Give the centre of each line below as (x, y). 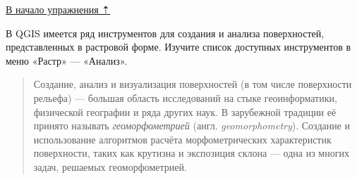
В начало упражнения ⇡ (58, 9)
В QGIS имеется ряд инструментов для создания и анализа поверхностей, (165, 33)
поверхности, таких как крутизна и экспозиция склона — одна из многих (191, 153)
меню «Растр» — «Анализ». (67, 60)
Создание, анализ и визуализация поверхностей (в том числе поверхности (193, 84)
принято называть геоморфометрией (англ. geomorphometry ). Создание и (192, 126)
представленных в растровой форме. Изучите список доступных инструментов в (178, 47)
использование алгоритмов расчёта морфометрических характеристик (182, 139)
